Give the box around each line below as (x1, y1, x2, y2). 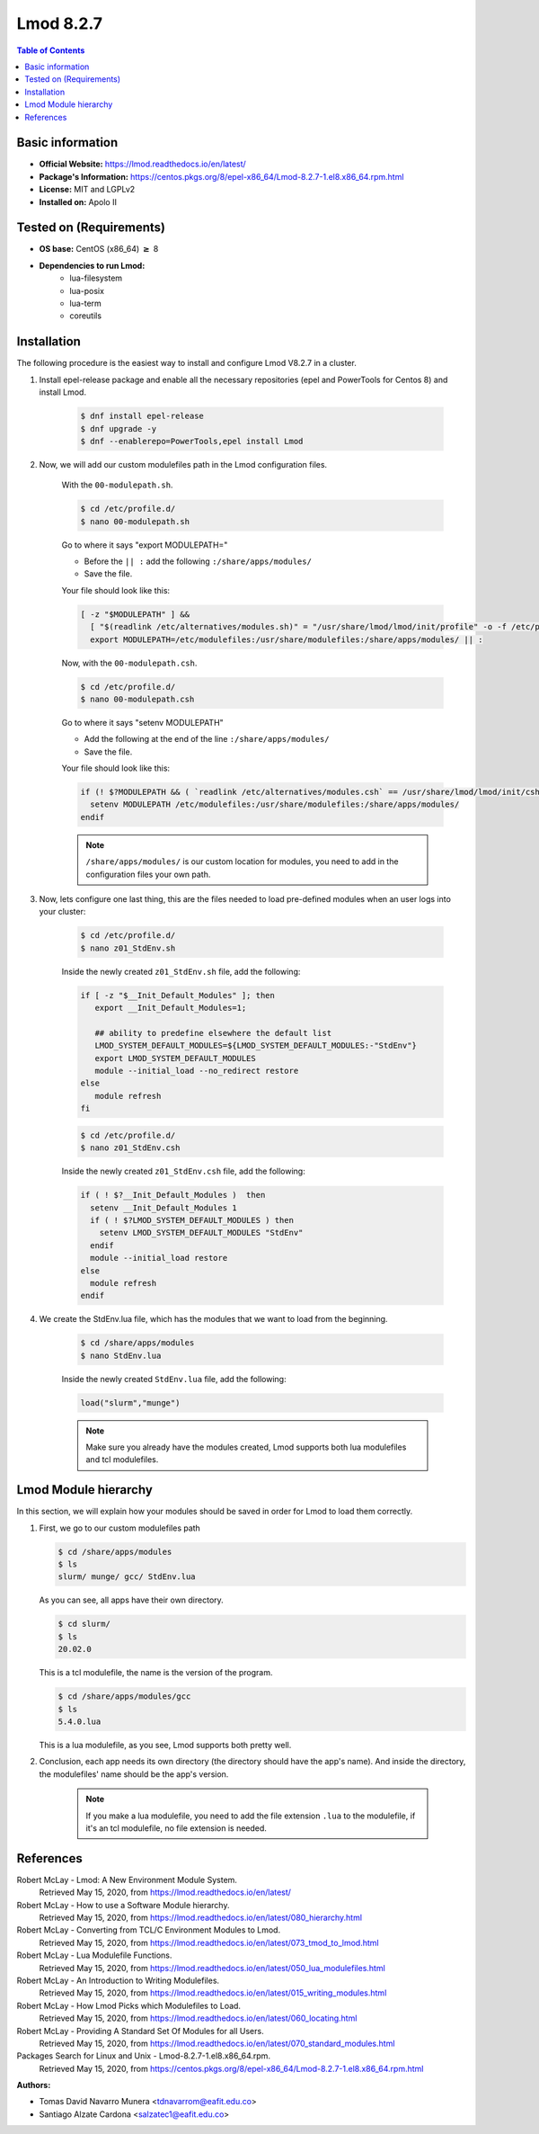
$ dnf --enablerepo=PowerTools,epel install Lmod (80, 436, 304, 446)
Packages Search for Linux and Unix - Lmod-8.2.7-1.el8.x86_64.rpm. (16, 2050, 271, 2061)
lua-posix (69, 285, 105, 296)
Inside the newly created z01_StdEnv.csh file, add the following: (61, 1165, 305, 1177)
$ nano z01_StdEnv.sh (80, 942, 176, 953)
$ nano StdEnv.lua (80, 1350, 162, 1361)
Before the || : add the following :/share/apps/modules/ (84, 556, 312, 567)
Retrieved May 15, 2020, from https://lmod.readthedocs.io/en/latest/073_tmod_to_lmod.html (39, 1937, 379, 1948)
